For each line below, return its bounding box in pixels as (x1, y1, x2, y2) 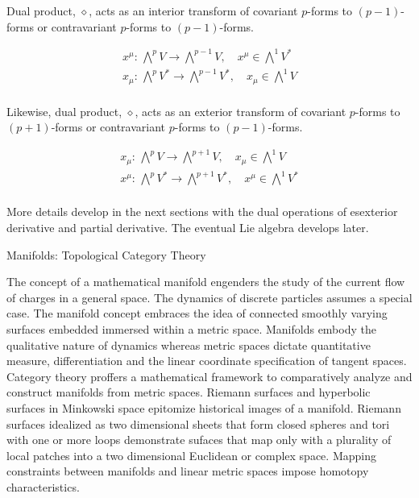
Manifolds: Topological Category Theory (6, 246, 206, 263)
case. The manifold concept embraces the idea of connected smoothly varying (6, 305, 388, 322)
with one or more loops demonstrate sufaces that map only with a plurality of (6, 431, 392, 448)
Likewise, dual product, (6, 102, 122, 119)
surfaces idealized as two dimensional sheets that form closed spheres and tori (6, 415, 390, 432)
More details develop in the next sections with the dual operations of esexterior (6, 203, 398, 220)
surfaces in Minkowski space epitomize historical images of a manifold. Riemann (6, 400, 401, 416)
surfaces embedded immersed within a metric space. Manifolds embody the (6, 321, 376, 338)
